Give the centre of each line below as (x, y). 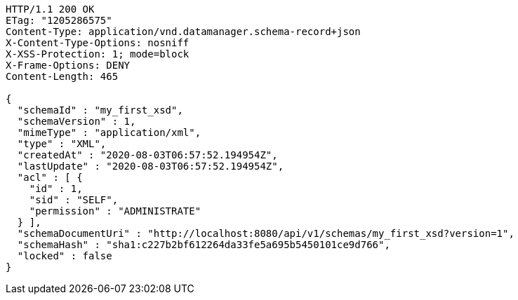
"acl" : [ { (50, 177)
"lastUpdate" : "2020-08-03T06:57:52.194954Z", (151, 166)
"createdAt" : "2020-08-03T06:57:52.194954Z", (147, 155)
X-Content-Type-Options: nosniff (98, 43)
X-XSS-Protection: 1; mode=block (98, 54)
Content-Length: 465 (62, 76)
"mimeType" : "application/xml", (109, 132)
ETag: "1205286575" (59, 20)
